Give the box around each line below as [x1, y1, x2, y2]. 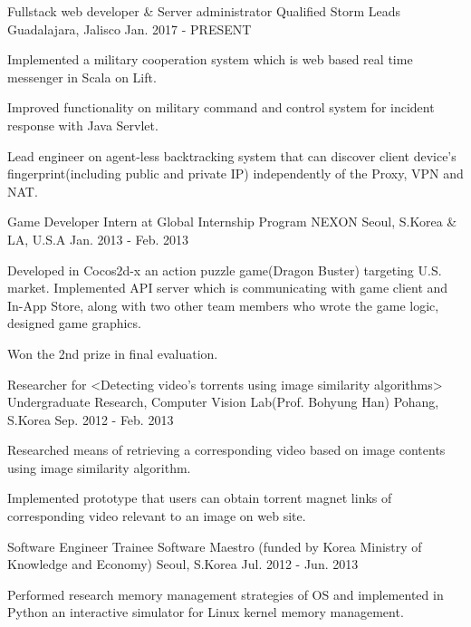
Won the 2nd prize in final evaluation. [7, 343, 218, 362]
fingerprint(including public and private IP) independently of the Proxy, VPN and [7, 164, 464, 183]
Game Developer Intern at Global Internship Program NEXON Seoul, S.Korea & [7, 212, 457, 231]
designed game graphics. [7, 313, 141, 333]
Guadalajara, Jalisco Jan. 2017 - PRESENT [7, 19, 252, 38]
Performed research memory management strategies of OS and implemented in [7, 584, 444, 603]
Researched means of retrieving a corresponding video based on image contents [7, 440, 446, 459]
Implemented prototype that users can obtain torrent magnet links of [7, 488, 392, 507]
